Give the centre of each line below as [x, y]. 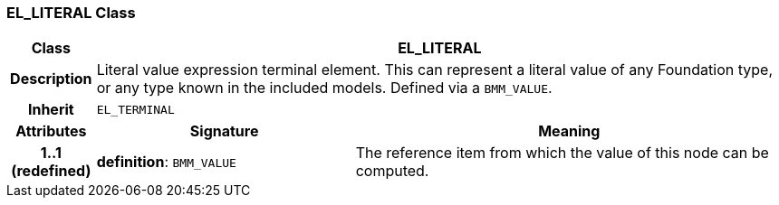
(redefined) [51, 171]
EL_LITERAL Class [71, 13]
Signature [224, 131]
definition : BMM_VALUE [166, 162]
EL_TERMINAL [135, 109]
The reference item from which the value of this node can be [562, 153]
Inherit [51, 110]
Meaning [569, 131]
